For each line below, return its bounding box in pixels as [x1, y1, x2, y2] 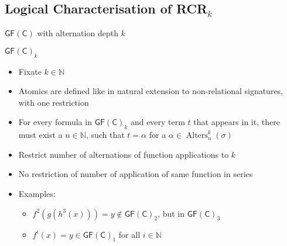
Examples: [18, 187, 56, 199]
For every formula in [18, 116, 92, 128]
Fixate [18, 65, 42, 77]
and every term [130, 116, 185, 128]
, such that [86, 129, 125, 141]
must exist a [18, 129, 63, 141]
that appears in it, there [193, 116, 280, 128]
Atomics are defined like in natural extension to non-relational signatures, [18, 85, 283, 97]
